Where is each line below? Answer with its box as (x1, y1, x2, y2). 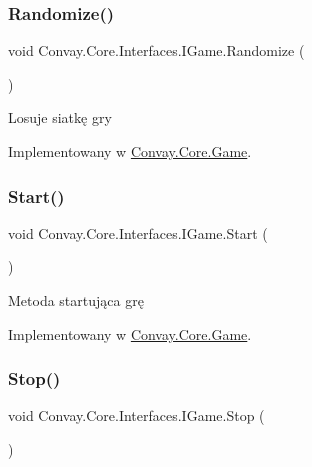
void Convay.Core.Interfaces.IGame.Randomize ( (8, 40, 305, 61)
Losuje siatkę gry (8, 107, 112, 128)
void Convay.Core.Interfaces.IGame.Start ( (8, 222, 268, 243)
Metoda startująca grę (8, 290, 144, 310)
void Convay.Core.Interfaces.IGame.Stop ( (8, 405, 265, 426)
